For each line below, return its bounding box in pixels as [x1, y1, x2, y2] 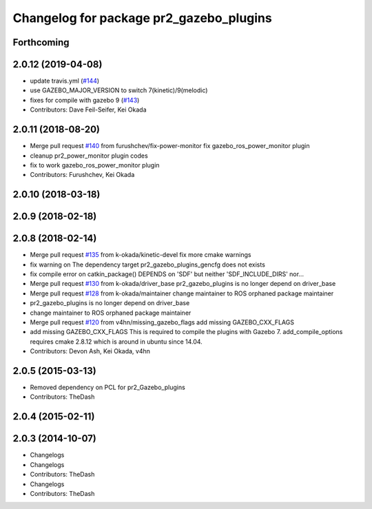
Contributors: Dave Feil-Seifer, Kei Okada [30, 105, 147, 114]
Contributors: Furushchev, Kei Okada [30, 171, 135, 179]
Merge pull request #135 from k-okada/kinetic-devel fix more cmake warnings [30, 251, 251, 259]
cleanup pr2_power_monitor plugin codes [30, 152, 148, 160]
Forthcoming [12, 37, 70, 48]
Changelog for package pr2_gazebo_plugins [12, 10, 272, 25]
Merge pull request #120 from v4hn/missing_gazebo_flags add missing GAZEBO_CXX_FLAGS [30, 318, 294, 326]
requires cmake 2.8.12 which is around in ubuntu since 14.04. [30, 337, 203, 346]
